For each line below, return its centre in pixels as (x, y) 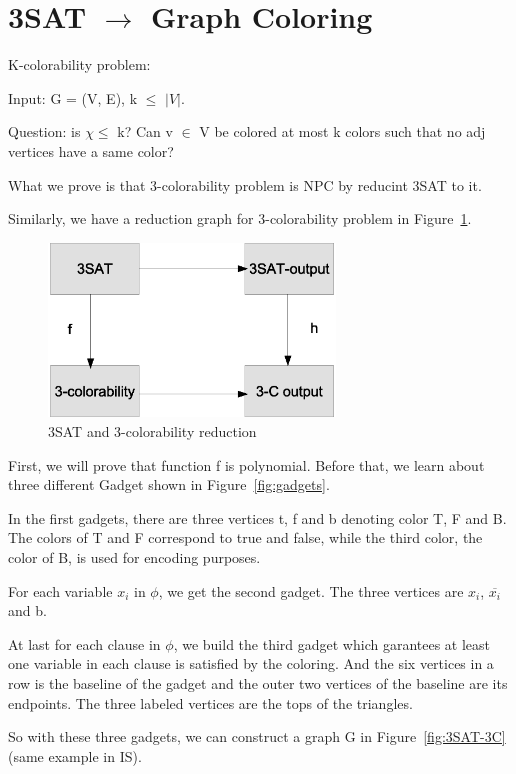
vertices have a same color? (91, 150)
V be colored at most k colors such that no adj (342, 131)
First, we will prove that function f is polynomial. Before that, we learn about (246, 464)
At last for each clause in (84, 643)
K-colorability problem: (79, 64)
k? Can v (145, 131)
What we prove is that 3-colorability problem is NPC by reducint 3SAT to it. (245, 184)
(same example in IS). (75, 755)
